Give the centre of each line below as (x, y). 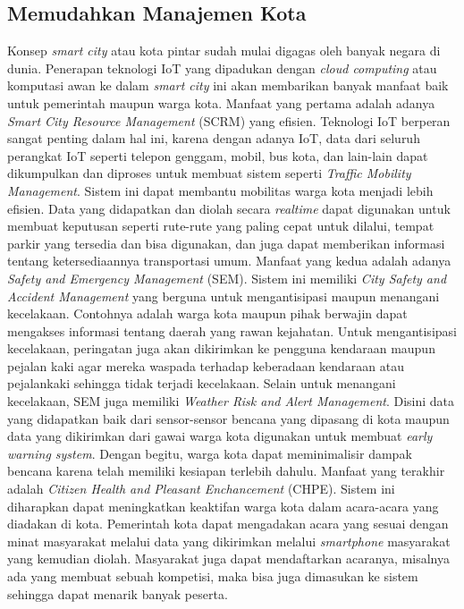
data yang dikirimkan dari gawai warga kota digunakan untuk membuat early (220, 436)
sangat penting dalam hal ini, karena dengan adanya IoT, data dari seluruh (214, 138)
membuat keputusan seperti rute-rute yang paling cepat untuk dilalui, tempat (221, 226)
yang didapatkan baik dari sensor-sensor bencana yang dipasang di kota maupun (228, 418)
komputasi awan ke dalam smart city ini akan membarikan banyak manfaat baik (228, 85)
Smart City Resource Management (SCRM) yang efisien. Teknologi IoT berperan (229, 120)
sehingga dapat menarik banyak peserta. (118, 593)
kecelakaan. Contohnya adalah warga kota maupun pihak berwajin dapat (207, 313)
